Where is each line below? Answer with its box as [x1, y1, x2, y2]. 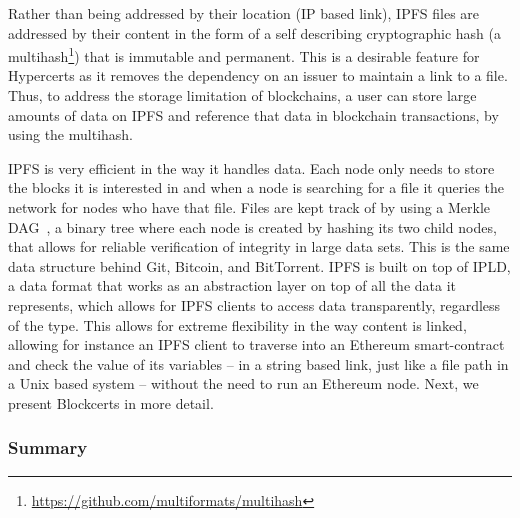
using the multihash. [8, 124, 134, 145]
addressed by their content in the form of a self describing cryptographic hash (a [8, 22, 501, 43]
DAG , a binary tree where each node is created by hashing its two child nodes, [8, 216, 497, 237]
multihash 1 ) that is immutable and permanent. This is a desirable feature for [8, 43, 480, 66]
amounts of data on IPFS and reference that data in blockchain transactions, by [8, 104, 499, 125]
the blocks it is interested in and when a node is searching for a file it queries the [8, 177, 505, 198]
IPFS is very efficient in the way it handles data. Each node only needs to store [8, 157, 495, 178]
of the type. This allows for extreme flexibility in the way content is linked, [8, 314, 467, 335]
